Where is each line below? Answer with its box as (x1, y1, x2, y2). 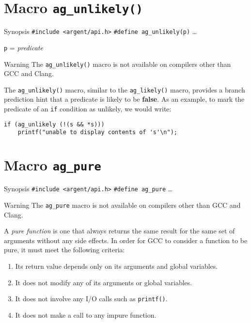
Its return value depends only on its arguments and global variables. (15, 261, 218, 271)
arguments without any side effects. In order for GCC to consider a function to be (4, 235, 248, 245)
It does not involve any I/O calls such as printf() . (15, 293, 168, 304)
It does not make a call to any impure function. (15, 309, 157, 320)
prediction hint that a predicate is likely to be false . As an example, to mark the (4, 94, 245, 104)
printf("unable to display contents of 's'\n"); (17, 129, 177, 136)
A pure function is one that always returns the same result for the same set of (4, 226, 235, 236)
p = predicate (4, 42, 43, 52)
